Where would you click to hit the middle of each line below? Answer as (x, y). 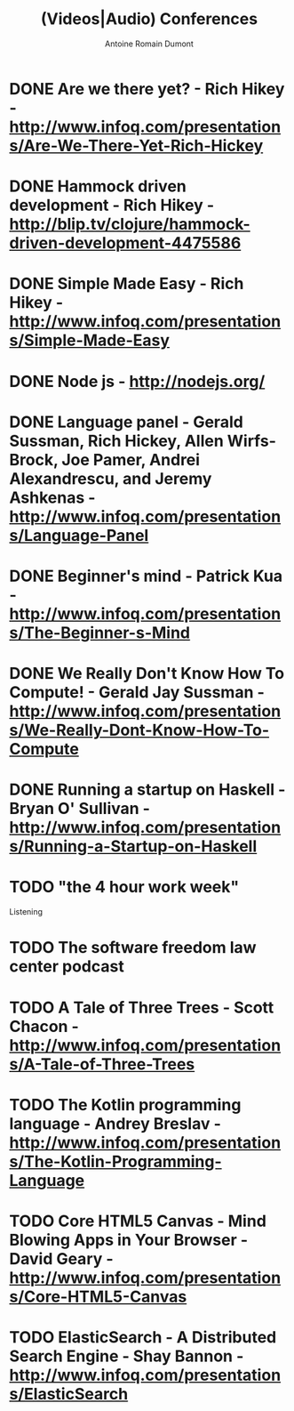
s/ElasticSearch (69, 1395)
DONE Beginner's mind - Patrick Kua (146, 576)
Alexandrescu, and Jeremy (111, 478)
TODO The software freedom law (133, 948)
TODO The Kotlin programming (125, 1105)
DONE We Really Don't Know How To (147, 674)
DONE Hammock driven (98, 186)
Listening (26, 912)
